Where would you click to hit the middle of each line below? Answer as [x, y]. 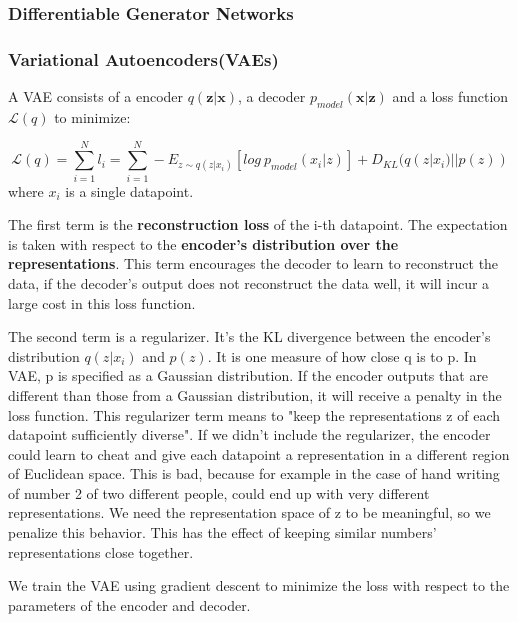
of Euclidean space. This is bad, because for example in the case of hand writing [254, 473]
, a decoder [272, 96]
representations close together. [101, 551]
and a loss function [450, 96]
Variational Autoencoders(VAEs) [143, 58]
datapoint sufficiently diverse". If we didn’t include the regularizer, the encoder [249, 434]
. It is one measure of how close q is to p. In [342, 355]
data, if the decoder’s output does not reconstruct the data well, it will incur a [249, 282]
